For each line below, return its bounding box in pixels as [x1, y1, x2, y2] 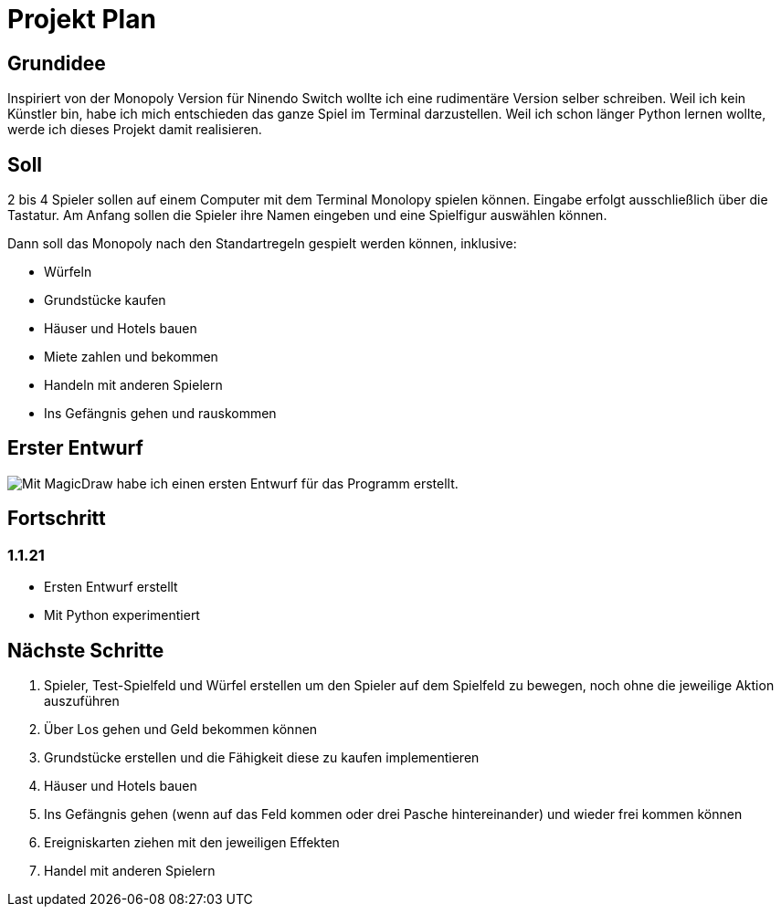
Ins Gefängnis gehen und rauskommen [44, 405, 277, 422]
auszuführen [44, 692, 120, 709]
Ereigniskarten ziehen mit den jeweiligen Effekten [44, 834, 340, 850]
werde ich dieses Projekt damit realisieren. [7, 121, 262, 138]
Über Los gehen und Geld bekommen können [44, 720, 318, 737]
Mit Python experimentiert [44, 607, 200, 624]
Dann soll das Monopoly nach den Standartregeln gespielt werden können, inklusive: [7, 236, 517, 252]
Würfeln [44, 264, 92, 280]
